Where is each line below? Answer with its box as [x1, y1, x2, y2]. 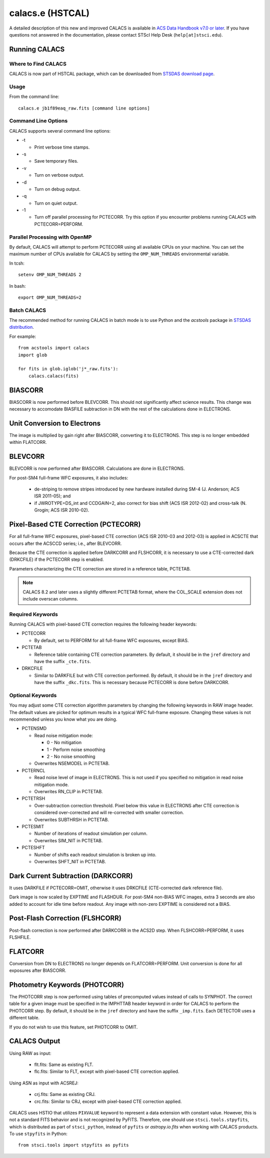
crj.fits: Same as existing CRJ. [34, 1091, 96, 1097]
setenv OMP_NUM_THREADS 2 [18, 272, 82, 278]
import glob [18, 352, 47, 358]
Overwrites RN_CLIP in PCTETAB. [34, 789, 103, 794]
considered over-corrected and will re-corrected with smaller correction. [34, 810, 184, 816]
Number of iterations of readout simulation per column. [34, 831, 147, 837]
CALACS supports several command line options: [9, 128, 111, 134]
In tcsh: [9, 260, 25, 266]
